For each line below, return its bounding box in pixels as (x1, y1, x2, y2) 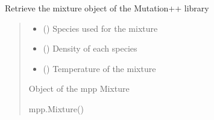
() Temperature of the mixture (43, 62, 156, 74)
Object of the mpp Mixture (28, 82, 130, 95)
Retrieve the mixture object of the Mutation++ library (5, 2, 209, 14)
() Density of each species (43, 42, 137, 55)
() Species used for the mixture (43, 22, 158, 34)
